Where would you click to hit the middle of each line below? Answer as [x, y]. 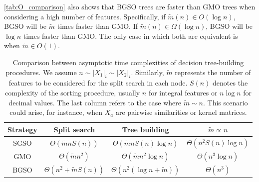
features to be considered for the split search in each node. [98, 83]
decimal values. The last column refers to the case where [95, 102]
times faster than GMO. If [98, 26]
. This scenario [225, 102]
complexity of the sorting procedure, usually [72, 92]
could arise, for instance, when [56, 112]
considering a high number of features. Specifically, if [85, 16]
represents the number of [213, 72]
